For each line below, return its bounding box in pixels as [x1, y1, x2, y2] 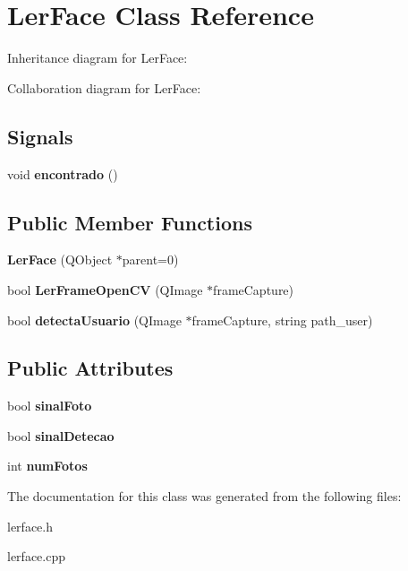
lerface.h [7, 516, 53, 535]
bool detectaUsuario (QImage [7, 310, 182, 329]
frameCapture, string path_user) [191, 310, 373, 329]
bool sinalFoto [7, 396, 92, 415]
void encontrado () [7, 164, 118, 183]
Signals [7, 122, 73, 150]
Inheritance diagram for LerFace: [7, 48, 188, 67]
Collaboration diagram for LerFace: [7, 78, 201, 97]
